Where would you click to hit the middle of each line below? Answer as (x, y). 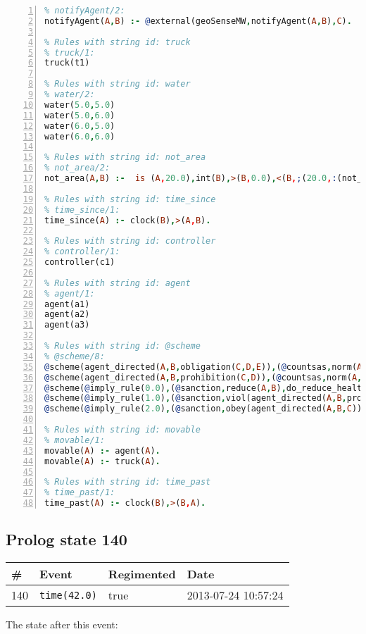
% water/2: (70, 94)
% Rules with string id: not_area (125, 157)
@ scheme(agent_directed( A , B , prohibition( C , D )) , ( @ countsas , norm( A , (203, 377)
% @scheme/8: (75, 356)
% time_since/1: (82, 210)
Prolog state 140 (67, 539)
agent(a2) (67, 315)
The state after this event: (62, 624)
